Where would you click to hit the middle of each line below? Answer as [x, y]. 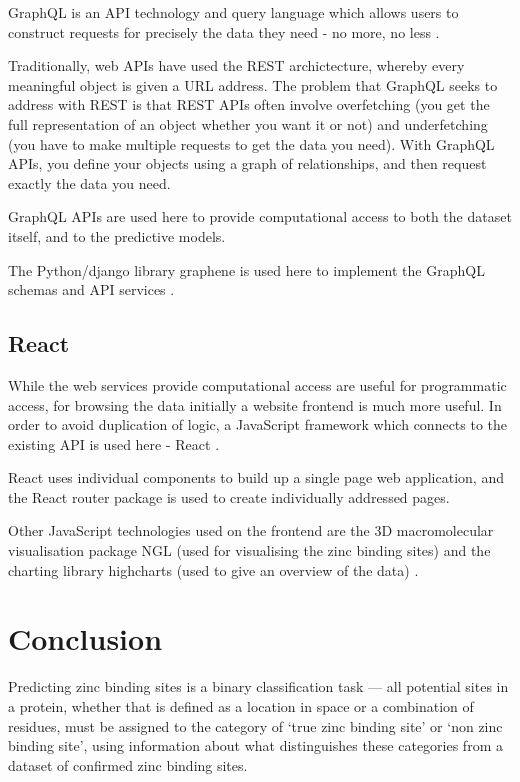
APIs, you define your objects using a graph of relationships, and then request [247, 163]
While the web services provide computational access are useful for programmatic [257, 384]
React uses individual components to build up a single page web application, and [256, 477]
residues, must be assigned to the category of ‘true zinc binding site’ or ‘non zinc [255, 725]
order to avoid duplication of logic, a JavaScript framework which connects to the [258, 424]
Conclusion [85, 638]
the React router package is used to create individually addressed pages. [229, 496]
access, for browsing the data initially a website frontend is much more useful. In [255, 404]
